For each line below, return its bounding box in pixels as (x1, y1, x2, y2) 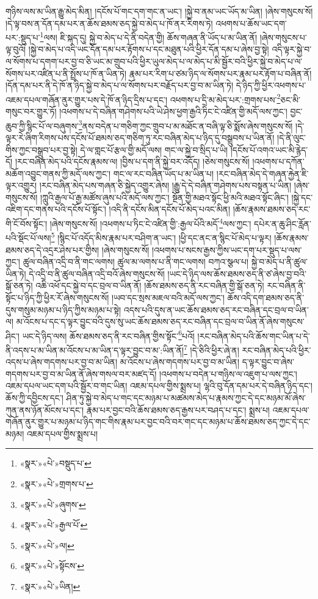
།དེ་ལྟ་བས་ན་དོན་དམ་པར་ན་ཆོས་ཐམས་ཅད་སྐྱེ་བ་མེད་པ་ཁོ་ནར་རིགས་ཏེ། (5, 16, 213, 29)
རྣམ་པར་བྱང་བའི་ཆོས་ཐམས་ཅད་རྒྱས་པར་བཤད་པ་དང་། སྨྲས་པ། (86, 403, 270, 416)
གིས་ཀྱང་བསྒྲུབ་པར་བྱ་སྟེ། (5, 143, 78, 156)
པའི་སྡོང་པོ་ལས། (5, 231, 51, 244)
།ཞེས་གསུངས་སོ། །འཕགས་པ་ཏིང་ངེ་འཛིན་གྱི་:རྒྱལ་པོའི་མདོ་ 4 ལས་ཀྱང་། (49, 216, 251, 230)
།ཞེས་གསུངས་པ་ (259, 31, 307, 43)
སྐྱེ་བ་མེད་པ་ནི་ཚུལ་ (251, 255, 308, 268)
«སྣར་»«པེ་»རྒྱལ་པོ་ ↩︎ (20, 518, 88, 531)
